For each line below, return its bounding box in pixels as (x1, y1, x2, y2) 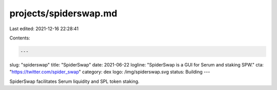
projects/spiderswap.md (9, 8, 117, 19)
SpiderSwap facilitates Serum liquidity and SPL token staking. (9, 78, 140, 84)
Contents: (9, 35, 30, 41)
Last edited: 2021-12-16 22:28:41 (9, 26, 79, 32)
